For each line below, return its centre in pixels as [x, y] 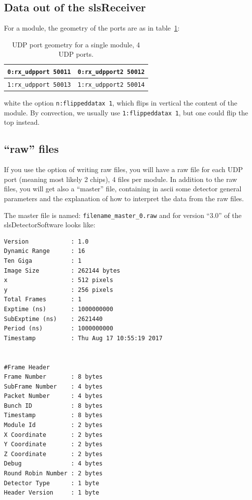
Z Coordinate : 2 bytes [53, 454]
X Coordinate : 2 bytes [53, 435]
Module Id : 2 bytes [53, 425]
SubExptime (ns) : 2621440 [53, 319]
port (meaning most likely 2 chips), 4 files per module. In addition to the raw [121, 179]
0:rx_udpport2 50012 [111, 72]
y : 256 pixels [59, 290]
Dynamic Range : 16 [45, 251]
